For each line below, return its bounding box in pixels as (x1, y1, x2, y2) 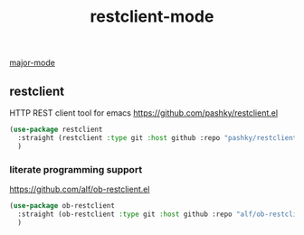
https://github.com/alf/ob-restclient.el (9, 183, 150, 194)
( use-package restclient (9, 125, 103, 134)
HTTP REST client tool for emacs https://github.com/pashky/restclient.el (9, 108, 279, 118)
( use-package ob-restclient (9, 201, 116, 210)
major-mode (9, 57, 56, 69)
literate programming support (9, 163, 143, 175)
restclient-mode (90, 6, 214, 27)
